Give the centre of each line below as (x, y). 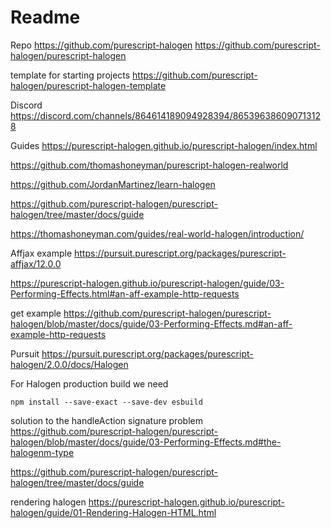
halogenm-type (42, 452)
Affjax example (41, 253)
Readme (45, 17)
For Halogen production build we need (89, 383)
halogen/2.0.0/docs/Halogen (69, 364)
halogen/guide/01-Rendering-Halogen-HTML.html (113, 512)
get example (36, 313)
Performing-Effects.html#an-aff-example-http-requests (125, 293)
